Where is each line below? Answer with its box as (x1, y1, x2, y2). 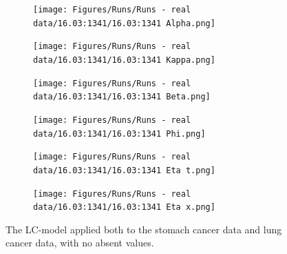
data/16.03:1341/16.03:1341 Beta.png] (33, 92, 211, 102)
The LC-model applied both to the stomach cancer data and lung (6, 222, 282, 236)
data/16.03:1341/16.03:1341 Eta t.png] (33, 165, 215, 175)
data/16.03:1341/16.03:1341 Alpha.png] (33, 18, 215, 28)
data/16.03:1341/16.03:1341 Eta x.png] (33, 202, 215, 213)
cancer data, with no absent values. (6, 235, 154, 250)
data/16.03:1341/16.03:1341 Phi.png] (33, 128, 206, 139)
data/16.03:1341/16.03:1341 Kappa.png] (33, 55, 215, 65)
